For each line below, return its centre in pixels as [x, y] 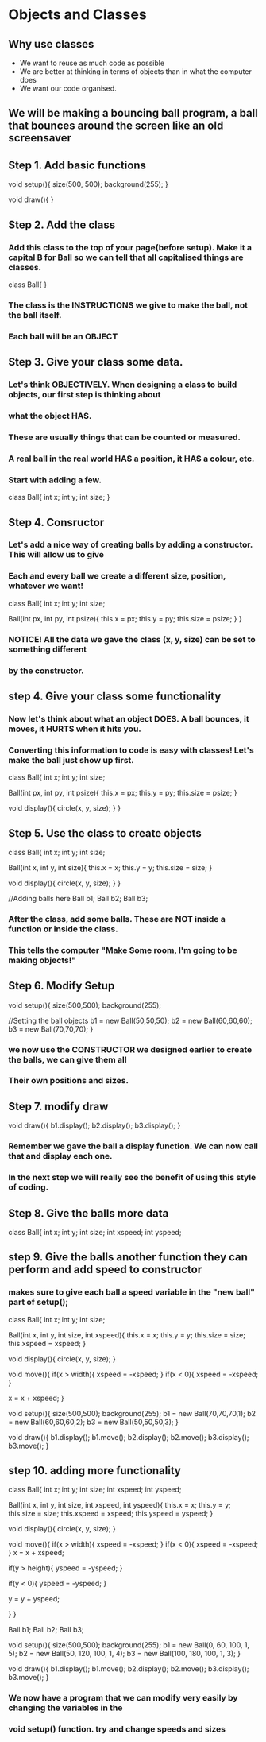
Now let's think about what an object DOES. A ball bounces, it [129, 718]
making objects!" [42, 960]
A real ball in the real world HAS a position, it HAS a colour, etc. [131, 459]
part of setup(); [39, 1303]
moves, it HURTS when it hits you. [75, 729]
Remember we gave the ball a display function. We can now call [133, 1146]
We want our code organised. [68, 88]
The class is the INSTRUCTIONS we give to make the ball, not [128, 305]
